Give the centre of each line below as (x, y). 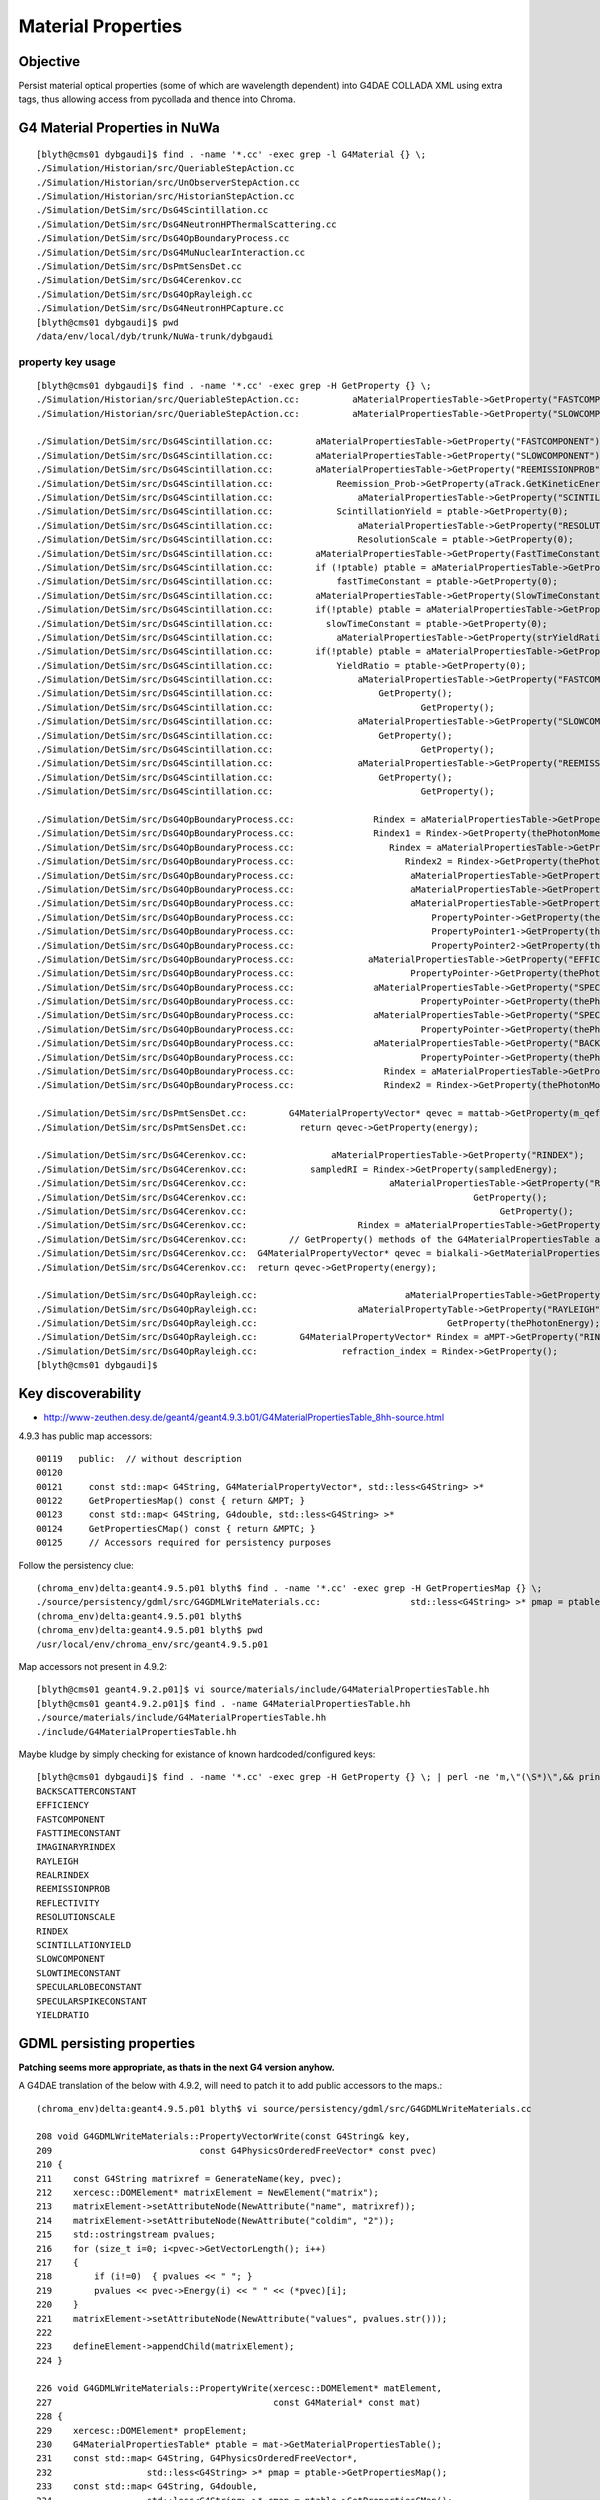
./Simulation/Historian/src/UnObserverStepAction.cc (168, 182)
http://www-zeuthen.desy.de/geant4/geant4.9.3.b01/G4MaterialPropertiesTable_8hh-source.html (244, 1417)
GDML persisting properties (107, 2043)
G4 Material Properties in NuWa (119, 128)
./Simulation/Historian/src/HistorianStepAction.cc (165, 196)
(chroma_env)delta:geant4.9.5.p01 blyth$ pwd (150, 1630)
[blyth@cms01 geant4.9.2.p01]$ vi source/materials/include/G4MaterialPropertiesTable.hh (263, 1689)
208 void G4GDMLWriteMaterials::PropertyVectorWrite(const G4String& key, (223, 2136)
